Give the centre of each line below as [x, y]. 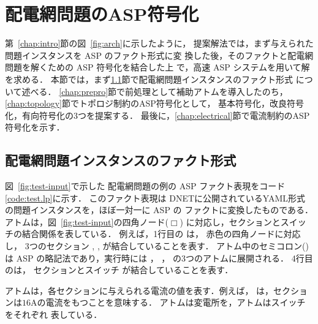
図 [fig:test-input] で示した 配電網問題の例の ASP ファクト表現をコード [145, 186]
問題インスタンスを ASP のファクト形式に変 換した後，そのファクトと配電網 [159, 55]
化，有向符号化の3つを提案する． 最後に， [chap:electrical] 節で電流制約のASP [157, 115]
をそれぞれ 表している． [54, 315]
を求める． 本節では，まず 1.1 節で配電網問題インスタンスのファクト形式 [149, 79]
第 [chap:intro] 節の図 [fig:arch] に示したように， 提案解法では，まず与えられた [159, 43]
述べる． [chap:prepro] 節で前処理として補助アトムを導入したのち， [155, 91]
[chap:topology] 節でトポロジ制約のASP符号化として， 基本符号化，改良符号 [155, 103]
